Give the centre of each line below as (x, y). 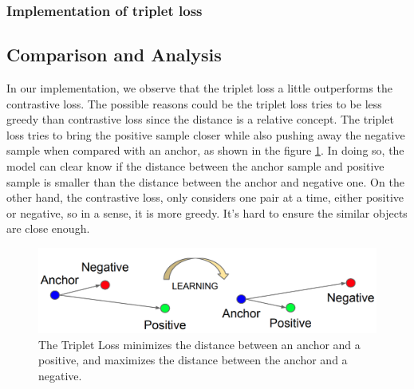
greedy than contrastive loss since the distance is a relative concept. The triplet (200, 119)
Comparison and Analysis (114, 55)
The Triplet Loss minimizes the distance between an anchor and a (199, 344)
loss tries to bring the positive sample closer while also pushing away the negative (206, 134)
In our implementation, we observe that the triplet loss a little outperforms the (199, 88)
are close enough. (48, 228)
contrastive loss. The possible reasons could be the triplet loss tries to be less (194, 103)
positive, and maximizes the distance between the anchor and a (193, 360)
